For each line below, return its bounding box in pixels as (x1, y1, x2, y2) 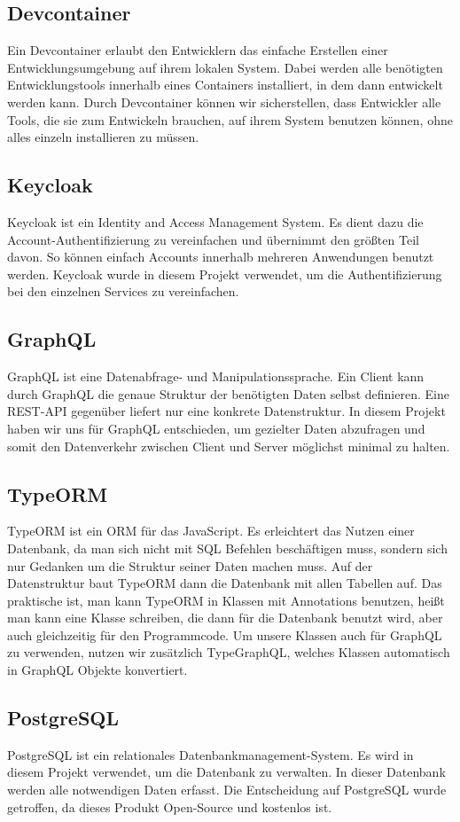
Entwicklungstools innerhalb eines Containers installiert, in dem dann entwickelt (7, 75, 443, 94)
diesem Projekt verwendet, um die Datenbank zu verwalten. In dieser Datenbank (7, 763, 446, 781)
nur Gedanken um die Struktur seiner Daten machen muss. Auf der (7, 556, 373, 575)
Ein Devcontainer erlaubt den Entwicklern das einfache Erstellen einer (7, 41, 388, 59)
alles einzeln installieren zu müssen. (7, 128, 199, 146)
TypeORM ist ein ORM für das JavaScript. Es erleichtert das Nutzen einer (7, 521, 415, 540)
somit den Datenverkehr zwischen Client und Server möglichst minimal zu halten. (7, 436, 450, 455)
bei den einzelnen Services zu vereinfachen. (7, 282, 239, 301)
